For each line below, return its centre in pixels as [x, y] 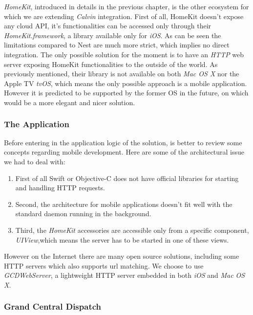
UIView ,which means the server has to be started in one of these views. [122, 239]
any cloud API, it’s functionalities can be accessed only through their [108, 26]
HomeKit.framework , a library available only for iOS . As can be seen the [113, 35]
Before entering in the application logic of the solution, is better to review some [123, 142]
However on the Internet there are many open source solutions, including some [122, 256]
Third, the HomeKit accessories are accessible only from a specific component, [132, 230]
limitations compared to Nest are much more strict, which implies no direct [117, 45]
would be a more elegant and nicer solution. [70, 102]
